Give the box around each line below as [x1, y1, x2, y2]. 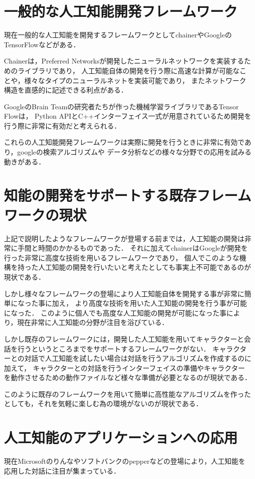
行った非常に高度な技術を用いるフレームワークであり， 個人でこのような [4, 252, 240, 262]
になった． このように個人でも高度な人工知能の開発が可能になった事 [4, 307, 227, 318]
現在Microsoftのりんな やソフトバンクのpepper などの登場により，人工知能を [4, 456, 246, 466]
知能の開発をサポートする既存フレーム [4, 185, 252, 205]
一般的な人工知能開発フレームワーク [4, 1, 238, 21]
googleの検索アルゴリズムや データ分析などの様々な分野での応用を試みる [17, 147, 252, 157]
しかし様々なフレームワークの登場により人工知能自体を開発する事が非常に [4, 288, 245, 298]
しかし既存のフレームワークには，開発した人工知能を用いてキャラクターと [4, 333, 244, 344]
